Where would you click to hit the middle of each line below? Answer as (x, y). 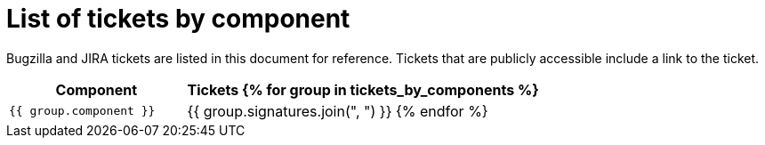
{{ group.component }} (82, 111)
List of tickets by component (178, 19)
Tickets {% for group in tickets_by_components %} (363, 89)
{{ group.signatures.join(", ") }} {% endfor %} (338, 111)
